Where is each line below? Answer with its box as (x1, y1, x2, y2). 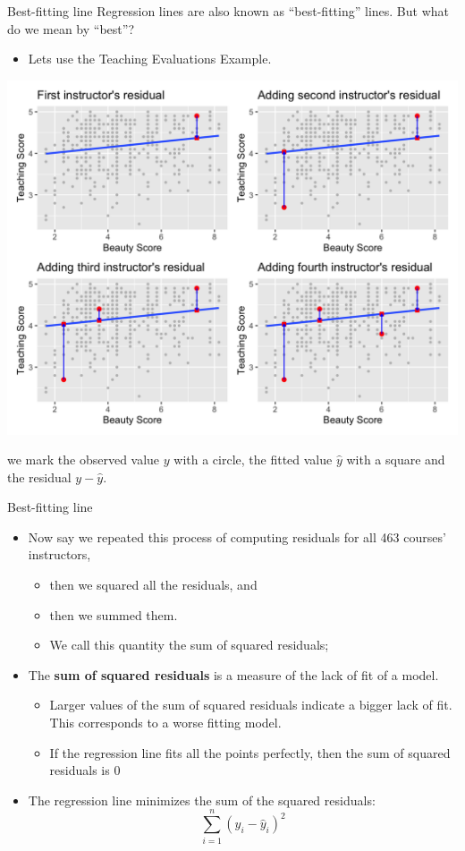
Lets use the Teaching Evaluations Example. (28, 49, 272, 68)
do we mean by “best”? (7, 19, 134, 38)
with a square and (346, 450, 445, 469)
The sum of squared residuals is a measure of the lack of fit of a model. (28, 665, 439, 684)
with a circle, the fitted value (173, 450, 333, 469)
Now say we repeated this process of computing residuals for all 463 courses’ (28, 527, 446, 546)
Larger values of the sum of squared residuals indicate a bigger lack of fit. (49, 695, 452, 714)
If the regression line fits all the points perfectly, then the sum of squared (49, 743, 451, 762)
